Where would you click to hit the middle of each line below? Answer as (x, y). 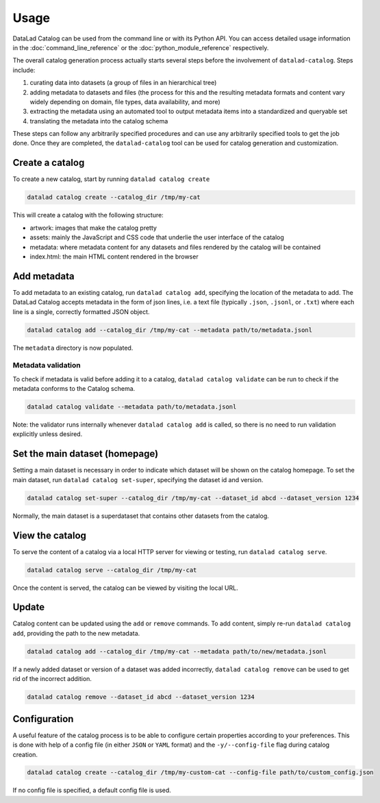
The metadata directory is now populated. (73, 348)
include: (24, 70)
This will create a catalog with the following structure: (88, 215)
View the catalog (50, 535)
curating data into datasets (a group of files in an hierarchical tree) (123, 83)
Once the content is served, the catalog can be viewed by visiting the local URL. (126, 588)
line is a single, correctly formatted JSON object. (81, 311)
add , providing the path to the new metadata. (76, 633)
